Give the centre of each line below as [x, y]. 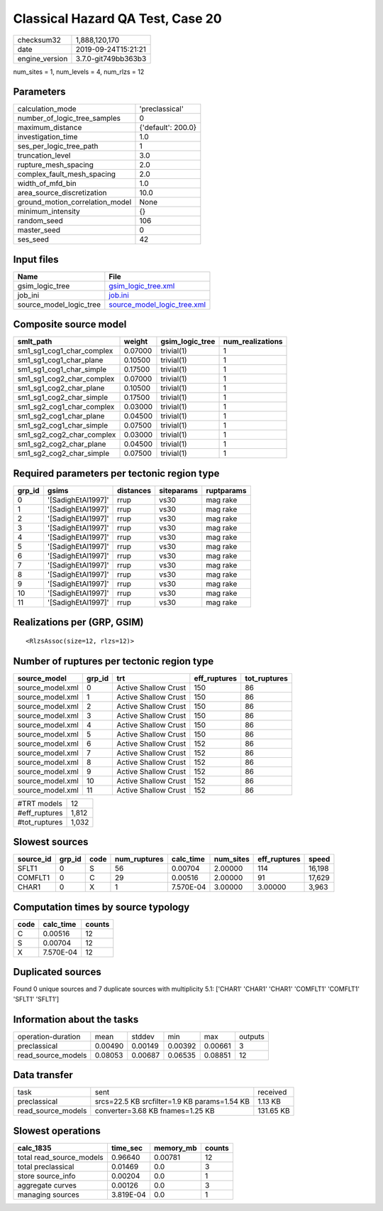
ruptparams [226, 490]
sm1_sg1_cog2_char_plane [61, 389]
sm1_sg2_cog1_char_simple [63, 425]
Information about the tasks [76, 1019]
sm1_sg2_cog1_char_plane [61, 416]
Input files [36, 259]
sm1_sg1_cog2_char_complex [66, 379]
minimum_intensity [49, 212]
